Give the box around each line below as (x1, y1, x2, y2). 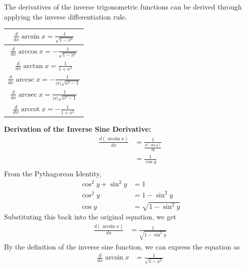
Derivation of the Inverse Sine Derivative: (4, 124, 151, 134)
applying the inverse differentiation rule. (4, 11, 127, 22)
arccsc (16, 76, 35, 83)
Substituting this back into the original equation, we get (4, 211, 176, 222)
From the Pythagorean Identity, (4, 168, 102, 179)
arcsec (19, 91, 37, 98)
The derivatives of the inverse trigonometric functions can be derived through (4, 2, 242, 12)
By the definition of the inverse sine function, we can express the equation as (4, 241, 240, 251)
